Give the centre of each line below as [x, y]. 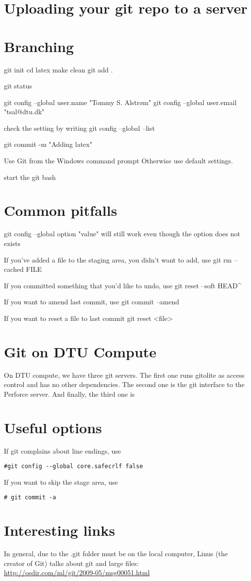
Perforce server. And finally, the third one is [69, 394]
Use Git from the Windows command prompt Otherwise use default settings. [118, 161]
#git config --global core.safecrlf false [74, 467]
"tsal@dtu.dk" [24, 112]
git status [18, 86]
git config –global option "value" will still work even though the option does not [122, 234]
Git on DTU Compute [80, 351]
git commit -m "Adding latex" [48, 144]
